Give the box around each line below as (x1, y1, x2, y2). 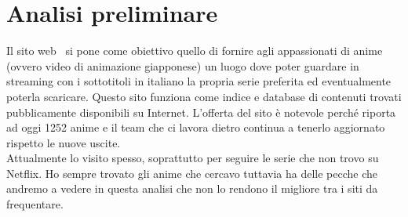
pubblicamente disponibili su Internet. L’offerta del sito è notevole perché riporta (6, 103, 396, 120)
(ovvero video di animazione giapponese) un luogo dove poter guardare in (6, 57, 359, 74)
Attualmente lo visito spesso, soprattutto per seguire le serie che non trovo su (6, 150, 379, 166)
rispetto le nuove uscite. (6, 134, 121, 150)
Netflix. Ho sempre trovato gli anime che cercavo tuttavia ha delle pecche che (6, 165, 378, 181)
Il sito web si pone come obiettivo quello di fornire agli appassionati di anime (6, 42, 383, 59)
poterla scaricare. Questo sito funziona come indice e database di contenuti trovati (6, 88, 402, 104)
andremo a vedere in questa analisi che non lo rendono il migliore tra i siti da (6, 180, 378, 197)
